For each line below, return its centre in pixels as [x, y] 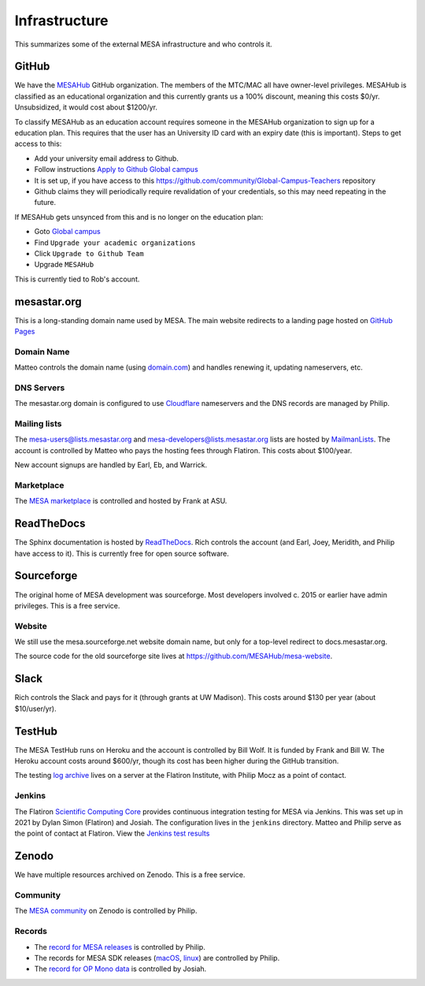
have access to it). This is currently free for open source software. [122, 553]
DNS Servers [40, 388]
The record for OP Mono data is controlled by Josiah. [120, 969]
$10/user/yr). [35, 709]
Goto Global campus [68, 232]
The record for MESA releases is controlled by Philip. [120, 947]
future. [45, 203]
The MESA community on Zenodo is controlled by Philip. [106, 911]
